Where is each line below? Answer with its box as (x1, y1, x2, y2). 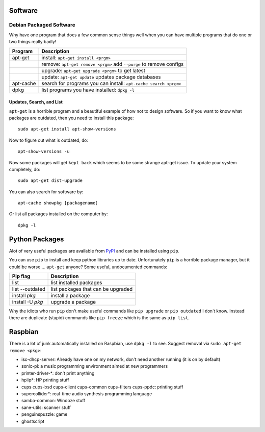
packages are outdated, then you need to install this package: (9, 115, 134, 121)
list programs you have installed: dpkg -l (41, 86, 135, 93)
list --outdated (12, 285, 46, 292)
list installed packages (51, 279, 103, 286)
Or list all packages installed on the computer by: (9, 211, 108, 217)
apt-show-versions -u (18, 149, 70, 154)
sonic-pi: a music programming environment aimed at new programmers (21, 363, 168, 369)
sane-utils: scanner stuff (21, 405, 71, 410)
